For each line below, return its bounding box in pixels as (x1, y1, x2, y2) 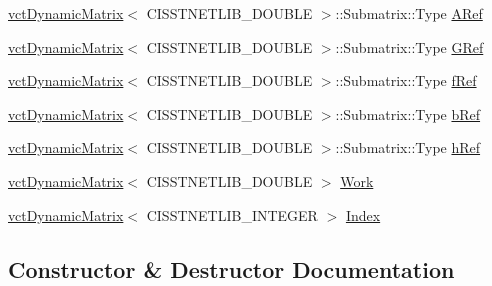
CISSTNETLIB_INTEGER (146, 204, 318, 225)
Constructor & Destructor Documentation (8, 253, 455, 284)
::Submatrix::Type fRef (335, 70, 477, 91)
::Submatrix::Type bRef (335, 103, 481, 124)
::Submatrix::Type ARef (335, 3, 483, 23)
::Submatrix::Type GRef (335, 36, 484, 57)
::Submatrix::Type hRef (335, 137, 481, 158)
